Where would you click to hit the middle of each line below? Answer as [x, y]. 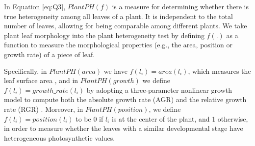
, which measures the [219, 71]
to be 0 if [89, 118]
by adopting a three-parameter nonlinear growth [159, 90]
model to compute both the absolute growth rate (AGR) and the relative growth [125, 99]
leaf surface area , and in [41, 80]
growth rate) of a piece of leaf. [50, 54]
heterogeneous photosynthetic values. [60, 137]
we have [115, 71]
